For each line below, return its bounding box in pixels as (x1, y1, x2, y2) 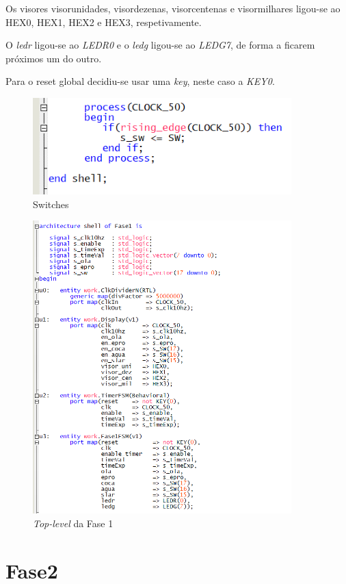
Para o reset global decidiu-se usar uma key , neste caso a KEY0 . (5, 74, 275, 88)
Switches (33, 196, 69, 211)
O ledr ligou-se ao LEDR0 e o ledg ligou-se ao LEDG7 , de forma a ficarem (5, 38, 315, 52)
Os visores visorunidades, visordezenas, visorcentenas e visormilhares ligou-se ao (5, 1, 341, 15)
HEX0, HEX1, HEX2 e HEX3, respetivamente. (5, 14, 202, 29)
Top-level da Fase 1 (33, 516, 114, 531)
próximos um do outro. (5, 51, 102, 65)
